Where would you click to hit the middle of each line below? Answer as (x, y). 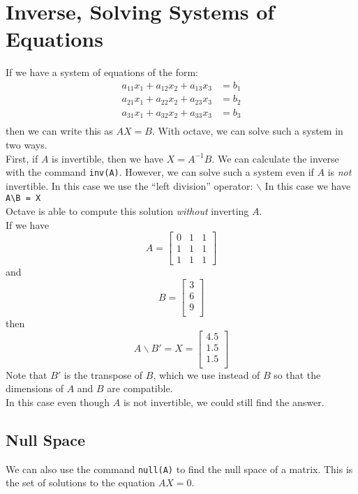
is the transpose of (103, 374)
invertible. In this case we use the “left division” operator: (129, 185)
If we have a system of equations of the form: (102, 72)
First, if (22, 158)
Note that (27, 374)
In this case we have (308, 185)
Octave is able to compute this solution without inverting (127, 211)
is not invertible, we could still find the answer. (224, 402)
